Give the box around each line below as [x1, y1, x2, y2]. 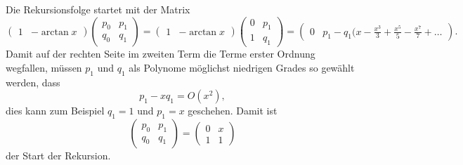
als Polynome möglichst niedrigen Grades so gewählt [129, 60, 355, 74]
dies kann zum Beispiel [6, 103, 105, 118]
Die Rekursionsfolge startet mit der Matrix [6, 2, 190, 16]
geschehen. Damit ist [188, 103, 278, 118]
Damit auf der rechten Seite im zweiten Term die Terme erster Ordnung [6, 46, 315, 61]
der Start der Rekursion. [6, 148, 111, 163]
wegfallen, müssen [6, 60, 82, 74]
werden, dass [6, 74, 60, 89]
